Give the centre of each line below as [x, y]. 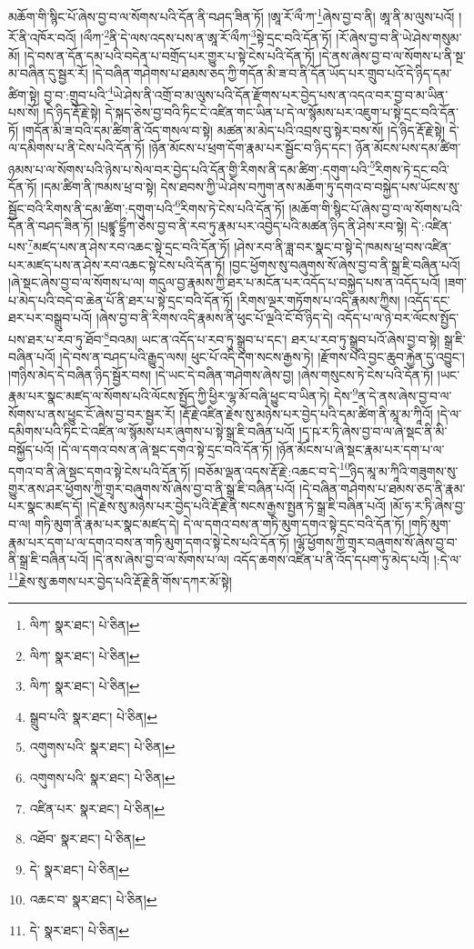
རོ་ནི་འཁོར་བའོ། [42, 37]
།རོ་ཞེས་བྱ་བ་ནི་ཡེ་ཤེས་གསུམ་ [399, 37]
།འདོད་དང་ [427, 300]
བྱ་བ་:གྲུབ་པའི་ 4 [79, 93]
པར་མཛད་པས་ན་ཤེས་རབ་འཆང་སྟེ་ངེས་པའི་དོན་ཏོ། [117, 264]
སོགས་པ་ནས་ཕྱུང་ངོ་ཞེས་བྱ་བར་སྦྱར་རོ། [92, 413]
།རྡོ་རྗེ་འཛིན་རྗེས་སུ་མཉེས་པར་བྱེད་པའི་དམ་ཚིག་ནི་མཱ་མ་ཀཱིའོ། [306, 413]
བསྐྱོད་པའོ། [31, 449]
